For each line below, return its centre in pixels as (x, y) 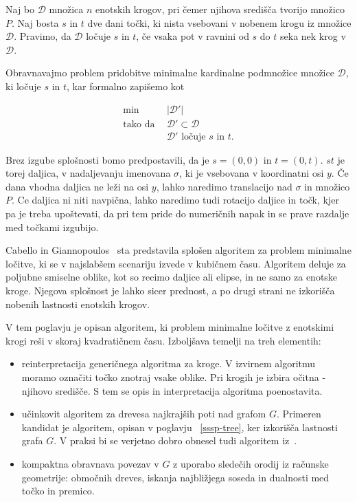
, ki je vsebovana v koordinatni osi (252, 173)
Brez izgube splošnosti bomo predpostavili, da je (107, 159)
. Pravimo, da (43, 36)
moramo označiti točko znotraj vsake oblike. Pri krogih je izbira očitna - (174, 376)
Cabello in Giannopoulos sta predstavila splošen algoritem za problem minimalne (178, 250)
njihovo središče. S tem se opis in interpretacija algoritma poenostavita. (172, 390)
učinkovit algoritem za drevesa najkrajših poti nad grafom (144, 414)
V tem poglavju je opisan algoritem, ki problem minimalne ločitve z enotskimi (170, 327)
